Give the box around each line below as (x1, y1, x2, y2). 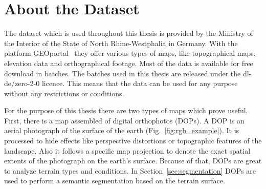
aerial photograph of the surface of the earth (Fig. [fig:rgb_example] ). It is (4, 125, 239, 136)
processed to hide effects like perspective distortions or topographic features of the (4, 135, 262, 146)
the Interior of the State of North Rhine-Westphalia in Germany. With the (4, 37, 238, 48)
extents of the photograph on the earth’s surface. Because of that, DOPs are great (4, 155, 262, 166)
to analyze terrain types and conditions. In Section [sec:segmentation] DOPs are (4, 165, 256, 176)
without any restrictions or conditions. (4, 88, 124, 98)
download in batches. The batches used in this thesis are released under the (4, 68, 241, 78)
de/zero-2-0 (4, 78, 40, 89)
